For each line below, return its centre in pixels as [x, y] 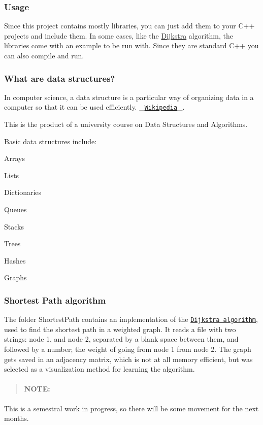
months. [17, 418]
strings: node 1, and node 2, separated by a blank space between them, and [121, 339]
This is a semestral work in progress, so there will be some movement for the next [131, 408]
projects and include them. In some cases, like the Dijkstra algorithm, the [119, 35]
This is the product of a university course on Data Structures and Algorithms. [126, 124]
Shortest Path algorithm [55, 300]
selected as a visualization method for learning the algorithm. [100, 369]
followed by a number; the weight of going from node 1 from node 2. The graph [128, 349]
